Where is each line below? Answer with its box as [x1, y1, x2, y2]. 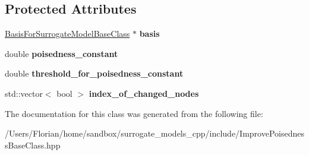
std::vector [5, 87, 43, 99]
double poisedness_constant [5, 47, 118, 59]
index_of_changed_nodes [89, 87, 199, 99]
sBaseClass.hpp [5, 138, 61, 151]
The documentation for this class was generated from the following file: [5, 107, 263, 119]
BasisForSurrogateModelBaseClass [5, 27, 130, 40]
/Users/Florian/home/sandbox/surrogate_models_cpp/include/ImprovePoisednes [5, 127, 304, 140]
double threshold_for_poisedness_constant [5, 67, 184, 80]
